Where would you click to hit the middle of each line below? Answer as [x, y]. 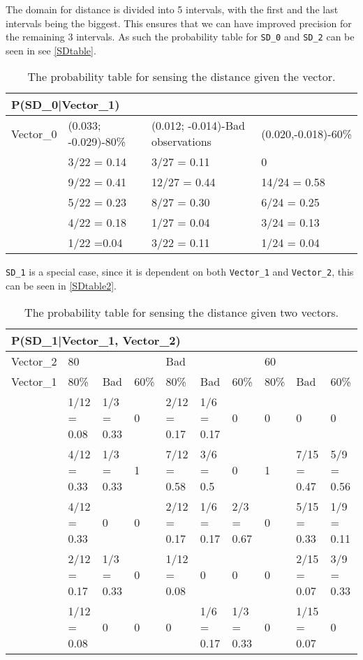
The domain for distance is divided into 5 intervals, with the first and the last [172, 9]
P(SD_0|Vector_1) [66, 105]
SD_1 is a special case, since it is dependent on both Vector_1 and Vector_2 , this [180, 272]
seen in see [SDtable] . [51, 50]
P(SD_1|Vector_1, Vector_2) [96, 340]
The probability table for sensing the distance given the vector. [181, 77]
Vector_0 [34, 133]
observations [181, 142]
